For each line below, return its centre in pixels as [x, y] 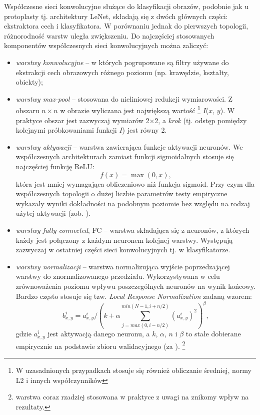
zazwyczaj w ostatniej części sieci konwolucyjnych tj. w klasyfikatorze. [123, 250]
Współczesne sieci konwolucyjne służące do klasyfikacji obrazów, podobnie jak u [126, 6]
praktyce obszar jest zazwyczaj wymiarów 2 [82, 120]
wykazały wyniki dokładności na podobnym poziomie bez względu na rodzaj [133, 203]
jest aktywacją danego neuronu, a [99, 334]
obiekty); [29, 82]
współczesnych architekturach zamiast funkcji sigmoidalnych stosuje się [125, 156]
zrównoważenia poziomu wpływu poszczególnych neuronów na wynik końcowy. [136, 286]
